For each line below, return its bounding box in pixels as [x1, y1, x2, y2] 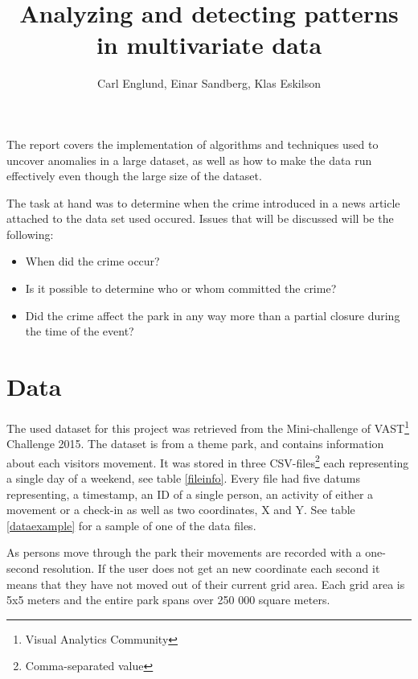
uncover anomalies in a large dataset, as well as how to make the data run [6, 151, 372, 168]
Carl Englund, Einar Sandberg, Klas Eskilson [97, 75, 321, 92]
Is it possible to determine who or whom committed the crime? [25, 280, 337, 297]
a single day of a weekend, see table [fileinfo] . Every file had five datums [6, 470, 360, 487]
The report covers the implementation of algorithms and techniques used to [6, 135, 379, 152]
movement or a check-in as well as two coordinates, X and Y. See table [6, 501, 355, 518]
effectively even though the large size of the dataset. [6, 167, 262, 184]
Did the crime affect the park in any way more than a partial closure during [25, 307, 400, 323]
